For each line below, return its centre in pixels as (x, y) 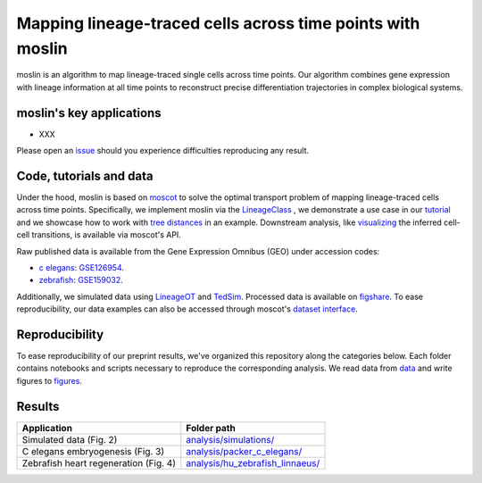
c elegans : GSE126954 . (82, 267)
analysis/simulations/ (230, 439)
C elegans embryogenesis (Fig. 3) (93, 451)
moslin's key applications (89, 113)
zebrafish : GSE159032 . (81, 280)
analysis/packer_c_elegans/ (244, 451)
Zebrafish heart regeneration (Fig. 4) (99, 462)
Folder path (211, 428)
